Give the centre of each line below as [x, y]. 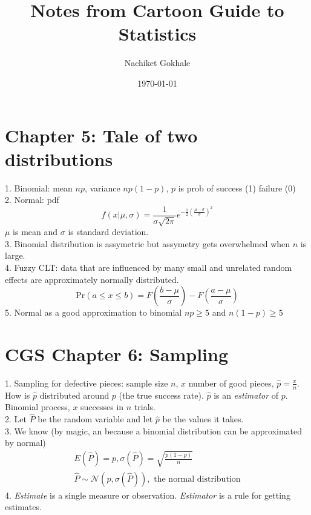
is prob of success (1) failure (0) [237, 188]
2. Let [16, 419]
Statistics [157, 34]
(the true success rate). [161, 395]
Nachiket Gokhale [157, 63]
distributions [59, 158]
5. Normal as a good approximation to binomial [93, 312]
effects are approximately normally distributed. [92, 279]
